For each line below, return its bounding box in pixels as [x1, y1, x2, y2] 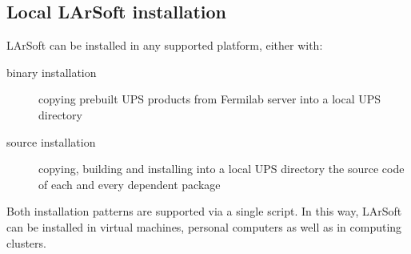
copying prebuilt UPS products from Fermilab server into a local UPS [38, 91, 381, 107]
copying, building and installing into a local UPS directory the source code [38, 160, 405, 177]
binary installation [6, 63, 97, 80]
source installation [6, 133, 96, 150]
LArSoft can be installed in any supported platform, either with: [6, 37, 323, 54]
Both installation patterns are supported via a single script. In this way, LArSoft [6, 203, 402, 220]
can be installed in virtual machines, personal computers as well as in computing [6, 218, 402, 235]
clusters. [6, 234, 46, 251]
